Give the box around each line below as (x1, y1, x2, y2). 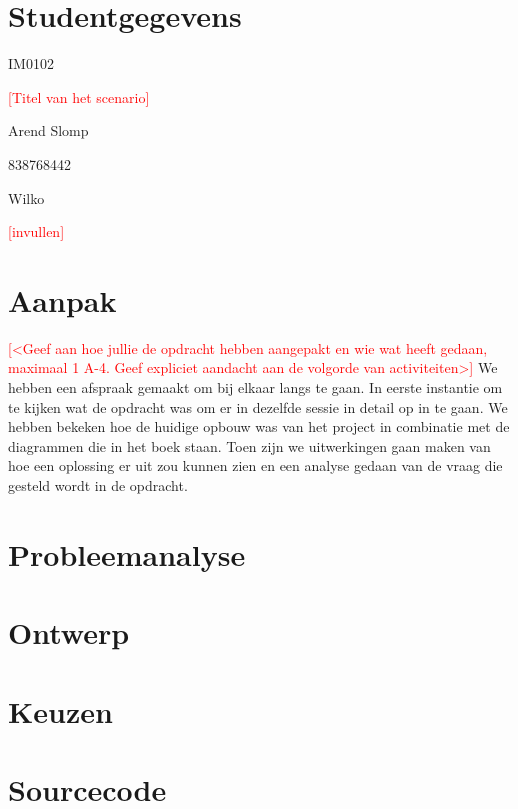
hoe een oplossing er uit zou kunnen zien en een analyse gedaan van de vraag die (8, 455, 503, 476)
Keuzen (8, 690, 113, 731)
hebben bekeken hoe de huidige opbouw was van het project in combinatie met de (8, 416, 510, 437)
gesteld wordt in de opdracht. (8, 474, 188, 495)
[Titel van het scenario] (8, 86, 150, 107)
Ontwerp (8, 612, 130, 653)
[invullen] (8, 221, 65, 242)
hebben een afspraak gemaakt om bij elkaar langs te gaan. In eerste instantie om (8, 377, 503, 397)
